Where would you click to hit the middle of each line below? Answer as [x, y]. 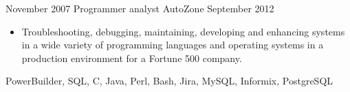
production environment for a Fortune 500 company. [132, 58]
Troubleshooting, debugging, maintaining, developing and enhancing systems [183, 31]
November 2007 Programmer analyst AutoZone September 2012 [140, 8]
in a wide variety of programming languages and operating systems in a [173, 45]
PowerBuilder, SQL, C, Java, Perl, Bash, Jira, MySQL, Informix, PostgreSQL [169, 81]
